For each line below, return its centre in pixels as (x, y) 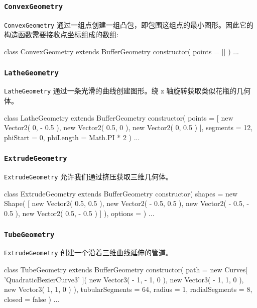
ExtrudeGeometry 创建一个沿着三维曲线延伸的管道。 (89, 252)
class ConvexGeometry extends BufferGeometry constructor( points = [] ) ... (121, 52)
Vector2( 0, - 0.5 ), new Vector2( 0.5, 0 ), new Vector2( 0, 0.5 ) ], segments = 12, (128, 127)
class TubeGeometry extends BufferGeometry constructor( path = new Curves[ (126, 270)
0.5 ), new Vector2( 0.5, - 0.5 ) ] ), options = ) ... (79, 213)
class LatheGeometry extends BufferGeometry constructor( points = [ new (119, 117)
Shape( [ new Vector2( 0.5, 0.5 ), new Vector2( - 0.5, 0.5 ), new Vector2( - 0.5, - (127, 203)
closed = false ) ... (32, 299)
